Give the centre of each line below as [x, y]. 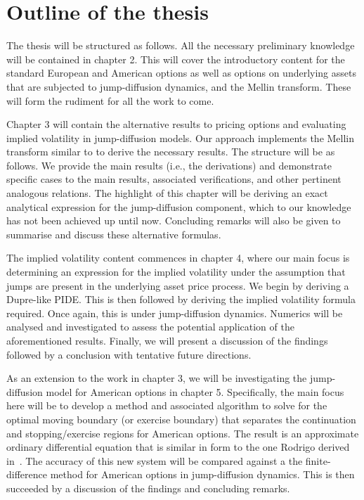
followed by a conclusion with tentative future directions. [129, 354]
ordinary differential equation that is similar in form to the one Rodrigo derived [178, 447]
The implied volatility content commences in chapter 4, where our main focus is [178, 258]
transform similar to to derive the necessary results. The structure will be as [171, 152]
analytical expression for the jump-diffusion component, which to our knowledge [179, 206]
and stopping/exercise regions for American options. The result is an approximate [183, 433]
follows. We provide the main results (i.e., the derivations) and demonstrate [169, 165]
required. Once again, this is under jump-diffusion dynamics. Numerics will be [175, 313]
